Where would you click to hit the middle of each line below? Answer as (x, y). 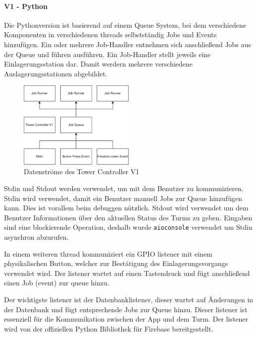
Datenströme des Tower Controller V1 (82, 171)
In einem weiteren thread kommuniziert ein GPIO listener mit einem (108, 253)
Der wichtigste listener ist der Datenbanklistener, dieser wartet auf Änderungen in (129, 299)
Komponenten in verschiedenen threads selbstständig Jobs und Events (110, 34)
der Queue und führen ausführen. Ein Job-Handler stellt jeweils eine (107, 54)
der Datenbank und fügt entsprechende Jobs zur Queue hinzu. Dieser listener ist (126, 309)
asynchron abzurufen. (36, 236)
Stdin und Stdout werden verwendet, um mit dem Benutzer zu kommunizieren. (124, 188)
